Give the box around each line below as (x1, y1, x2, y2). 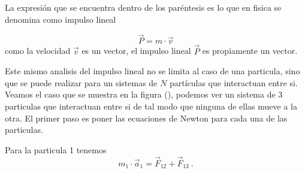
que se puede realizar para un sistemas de (5, 76, 158, 89)
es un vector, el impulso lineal (81, 44, 191, 57)
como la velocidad (5, 44, 71, 57)
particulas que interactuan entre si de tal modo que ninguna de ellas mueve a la (5, 100, 297, 112)
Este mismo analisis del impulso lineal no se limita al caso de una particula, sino (5, 65, 300, 77)
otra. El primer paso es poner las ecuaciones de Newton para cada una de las (5, 111, 288, 124)
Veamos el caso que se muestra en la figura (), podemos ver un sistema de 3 (5, 88, 283, 101)
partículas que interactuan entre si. (169, 76, 298, 89)
